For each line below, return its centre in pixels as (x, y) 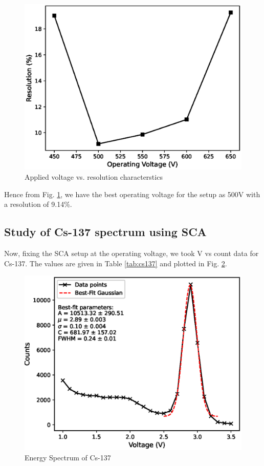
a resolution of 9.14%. (38, 204)
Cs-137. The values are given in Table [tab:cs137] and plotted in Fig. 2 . (116, 263)
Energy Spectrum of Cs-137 (68, 457)
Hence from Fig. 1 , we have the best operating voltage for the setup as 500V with (132, 194)
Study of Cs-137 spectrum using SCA (105, 232)
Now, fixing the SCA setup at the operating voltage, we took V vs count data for (131, 253)
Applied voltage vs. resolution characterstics (94, 176)
